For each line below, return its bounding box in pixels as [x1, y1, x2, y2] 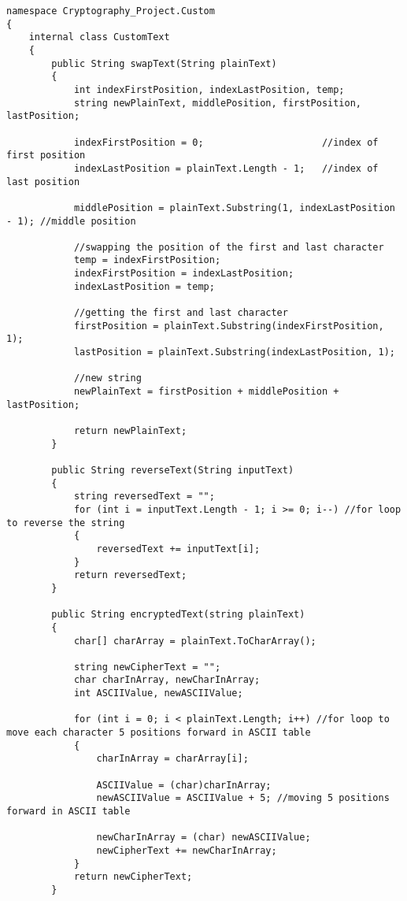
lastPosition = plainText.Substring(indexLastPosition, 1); [73, 347, 395, 358]
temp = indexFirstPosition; [73, 254, 221, 266]
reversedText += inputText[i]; [96, 543, 261, 554]
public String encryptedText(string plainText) [51, 609, 305, 621]
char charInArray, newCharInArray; [73, 674, 261, 686]
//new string [73, 373, 142, 384]
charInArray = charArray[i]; [96, 753, 249, 765]
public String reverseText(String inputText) [51, 464, 294, 476]
